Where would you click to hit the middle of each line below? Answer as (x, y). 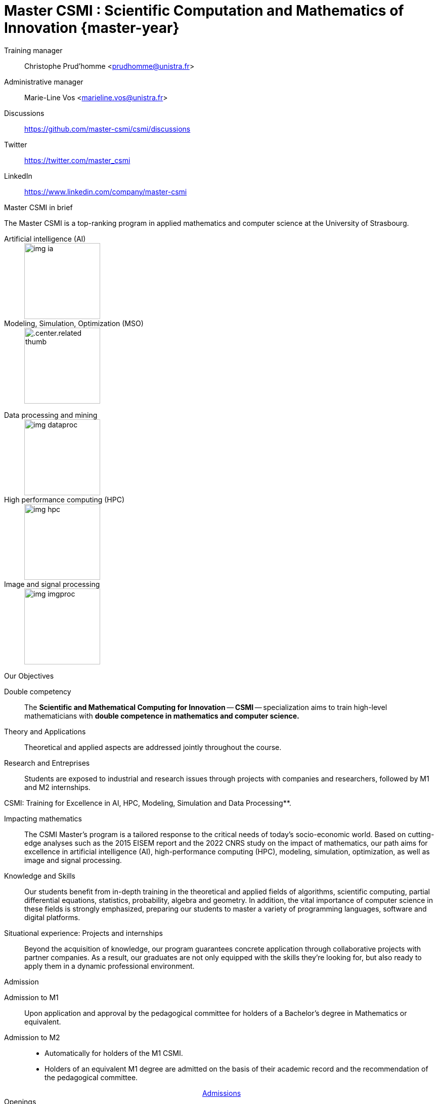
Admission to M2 (32, 1037)
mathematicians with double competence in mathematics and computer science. (162, 716)
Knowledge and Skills (40, 876)
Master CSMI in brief (38, 207)
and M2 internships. (57, 787)
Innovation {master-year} (92, 28)
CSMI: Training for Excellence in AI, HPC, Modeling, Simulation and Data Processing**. (148, 803)
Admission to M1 (31, 997)
